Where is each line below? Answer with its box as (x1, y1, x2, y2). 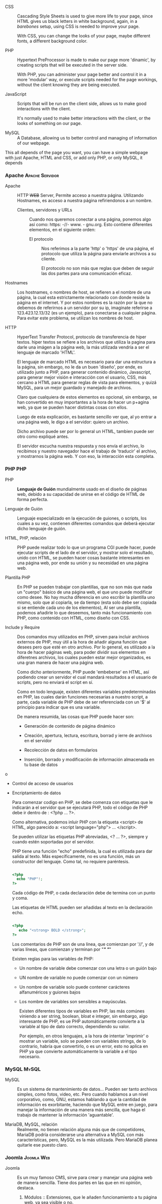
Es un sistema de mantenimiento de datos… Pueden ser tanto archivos (17, 1086, 158, 1092)
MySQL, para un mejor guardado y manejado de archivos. (17, 385, 132, 391)
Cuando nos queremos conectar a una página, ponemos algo (29, 216, 151, 222)
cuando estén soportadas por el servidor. (12, 838, 95, 844)
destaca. (17, 1185, 35, 1191)
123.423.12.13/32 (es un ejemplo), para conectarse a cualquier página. (17, 310, 157, 316)
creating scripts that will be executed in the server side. (17, 62, 128, 68)
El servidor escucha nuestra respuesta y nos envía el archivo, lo (17, 443, 145, 449)
